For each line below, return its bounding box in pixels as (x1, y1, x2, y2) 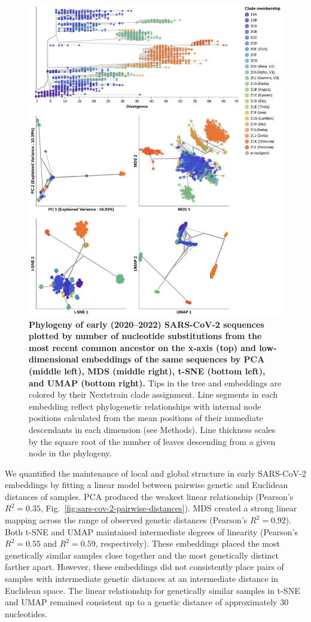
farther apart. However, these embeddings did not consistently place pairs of (5, 560, 284, 573)
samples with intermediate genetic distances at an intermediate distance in (5, 572, 278, 585)
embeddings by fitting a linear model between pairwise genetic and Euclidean (5, 478, 288, 491)
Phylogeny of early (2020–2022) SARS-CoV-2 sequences (29, 318, 264, 330)
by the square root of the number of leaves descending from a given (29, 435, 276, 447)
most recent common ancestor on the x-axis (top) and (29, 341, 256, 353)
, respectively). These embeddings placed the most (95, 537, 280, 550)
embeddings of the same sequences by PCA (81, 353, 265, 365)
